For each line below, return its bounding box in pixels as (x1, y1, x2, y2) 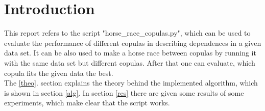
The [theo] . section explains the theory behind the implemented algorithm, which (4, 77, 258, 88)
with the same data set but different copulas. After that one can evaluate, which (4, 57, 255, 68)
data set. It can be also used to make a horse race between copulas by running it (4, 47, 256, 58)
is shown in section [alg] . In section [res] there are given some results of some (4, 87, 244, 98)
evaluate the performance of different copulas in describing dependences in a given (4, 37, 261, 48)
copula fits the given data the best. (4, 67, 113, 78)
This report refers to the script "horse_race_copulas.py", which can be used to (4, 27, 251, 38)
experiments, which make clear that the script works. (4, 97, 170, 108)
